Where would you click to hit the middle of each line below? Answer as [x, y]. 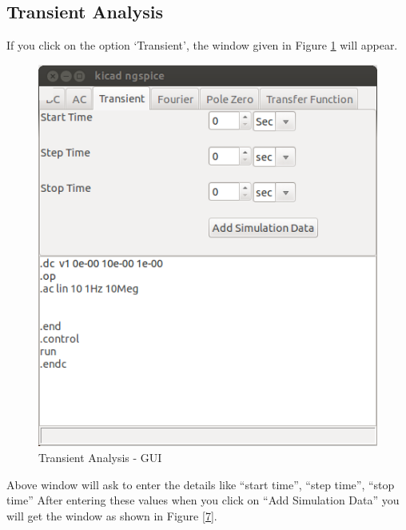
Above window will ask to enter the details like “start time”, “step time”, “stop [201, 484]
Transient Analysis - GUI [100, 458]
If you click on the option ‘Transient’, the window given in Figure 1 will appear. [202, 45]
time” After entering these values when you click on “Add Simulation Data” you [203, 500]
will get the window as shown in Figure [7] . [112, 515]
